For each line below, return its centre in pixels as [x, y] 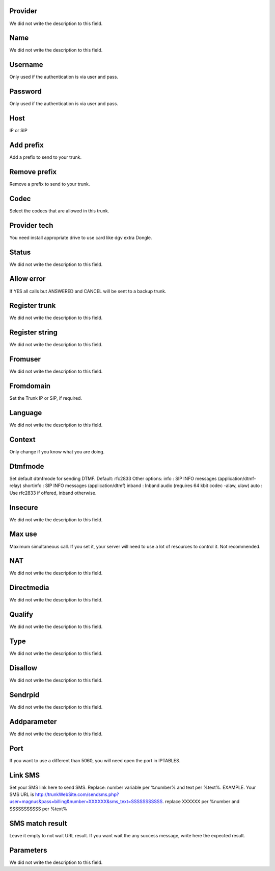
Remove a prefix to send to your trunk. [50, 184]
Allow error [28, 279]
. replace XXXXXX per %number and [201, 802]
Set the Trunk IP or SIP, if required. [46, 398]
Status [20, 252]
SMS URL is [22, 794]
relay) [16, 486]
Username [26, 65]
